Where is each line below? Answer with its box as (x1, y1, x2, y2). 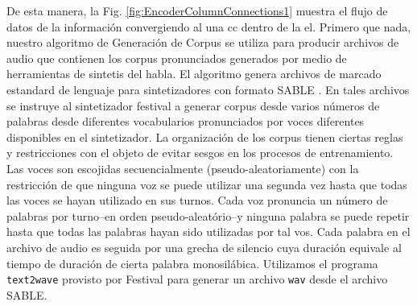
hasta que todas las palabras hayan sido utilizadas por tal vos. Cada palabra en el (6, 223, 411, 240)
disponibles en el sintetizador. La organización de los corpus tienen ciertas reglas (6, 128, 403, 145)
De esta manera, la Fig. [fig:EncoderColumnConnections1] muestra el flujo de (6, 2, 388, 19)
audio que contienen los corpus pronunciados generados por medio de (6, 49, 347, 66)
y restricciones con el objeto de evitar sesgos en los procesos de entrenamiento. (6, 144, 394, 161)
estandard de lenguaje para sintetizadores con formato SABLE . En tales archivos (6, 81, 410, 97)
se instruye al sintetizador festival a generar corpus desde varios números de (6, 97, 380, 114)
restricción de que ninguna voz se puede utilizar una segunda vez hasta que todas (6, 176, 407, 192)
